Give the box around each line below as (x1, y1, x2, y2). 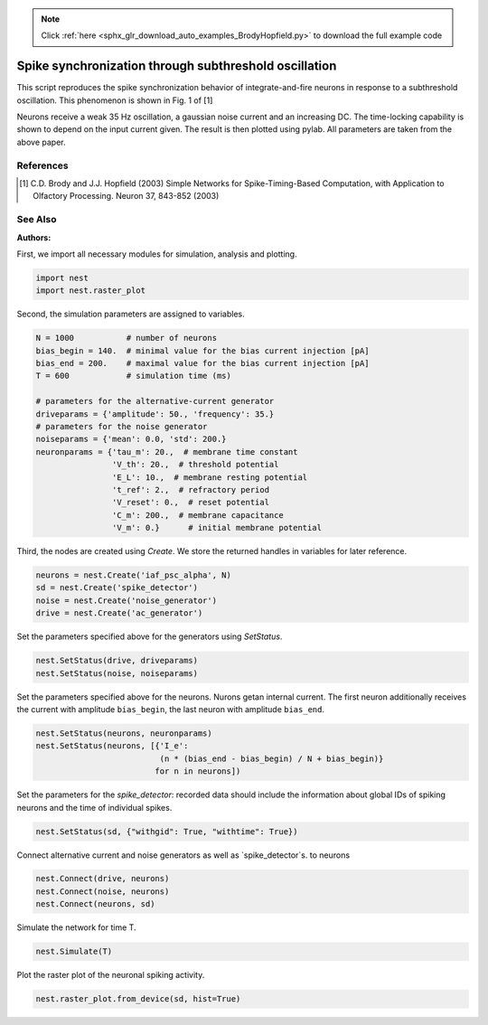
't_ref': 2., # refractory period (111, 484, 270, 494)
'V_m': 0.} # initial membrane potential (111, 522, 323, 533)
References (16, 159, 69, 172)
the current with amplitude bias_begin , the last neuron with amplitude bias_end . (16, 704, 325, 714)
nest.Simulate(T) (35, 946, 113, 957)
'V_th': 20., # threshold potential (111, 459, 279, 470)
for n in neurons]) (155, 766, 241, 776)
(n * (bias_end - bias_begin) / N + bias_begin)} (159, 753, 384, 764)
